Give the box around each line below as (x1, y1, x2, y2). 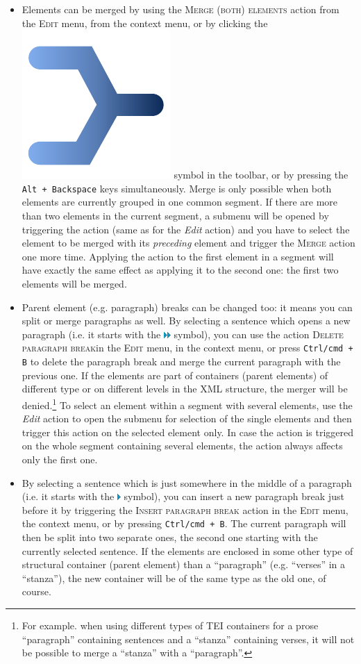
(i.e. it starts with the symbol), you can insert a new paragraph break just (22, 489, 344, 504)
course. (22, 584, 51, 599)
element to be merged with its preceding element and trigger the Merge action (22, 235, 355, 250)
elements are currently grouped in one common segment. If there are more (22, 194, 337, 209)
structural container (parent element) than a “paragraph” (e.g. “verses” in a (22, 557, 346, 572)
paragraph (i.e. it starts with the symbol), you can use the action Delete (22, 326, 344, 341)
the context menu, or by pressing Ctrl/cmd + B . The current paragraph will (22, 516, 346, 531)
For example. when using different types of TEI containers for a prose (22, 617, 319, 632)
